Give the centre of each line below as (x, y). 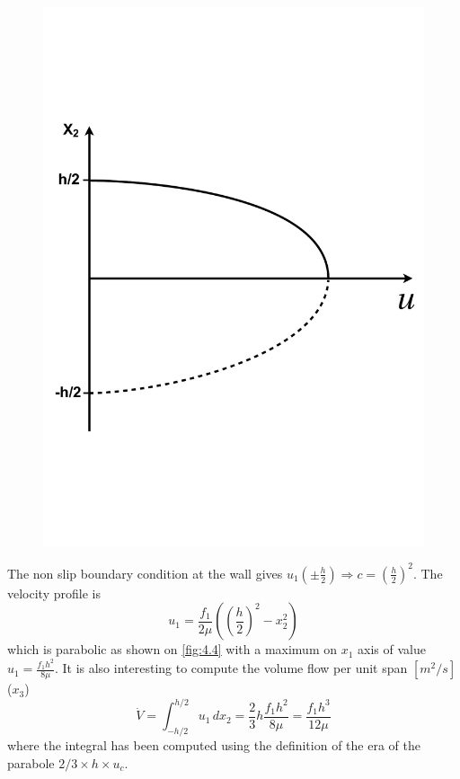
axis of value (392, 649)
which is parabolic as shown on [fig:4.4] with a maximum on (172, 649)
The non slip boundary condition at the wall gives (145, 573)
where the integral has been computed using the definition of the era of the (214, 744)
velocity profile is (54, 593)
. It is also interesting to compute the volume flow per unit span (231, 668)
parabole (31, 762)
